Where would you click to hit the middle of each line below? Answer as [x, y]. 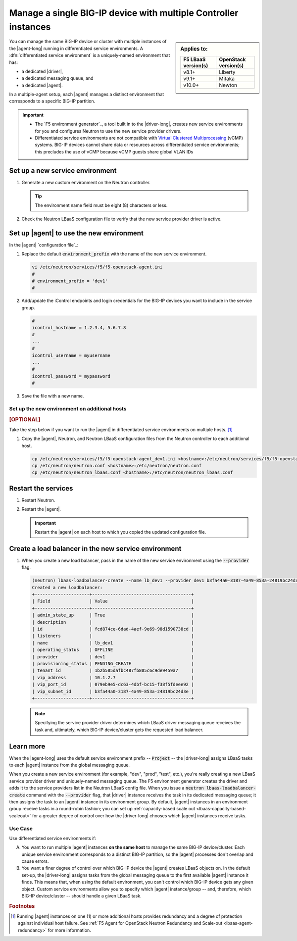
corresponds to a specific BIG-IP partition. [52, 101]
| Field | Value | [113, 601]
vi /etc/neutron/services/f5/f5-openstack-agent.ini [97, 267]
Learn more [27, 746]
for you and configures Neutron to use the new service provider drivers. [108, 131]
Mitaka [227, 78]
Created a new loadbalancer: [67, 587]
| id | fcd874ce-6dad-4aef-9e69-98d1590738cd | [113, 629]
